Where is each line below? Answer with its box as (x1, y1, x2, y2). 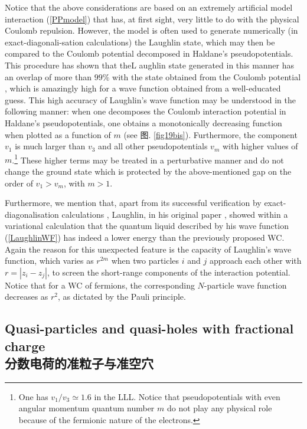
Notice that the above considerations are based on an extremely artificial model (5, 1, 293, 13)
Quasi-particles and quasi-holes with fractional (5, 319, 294, 338)
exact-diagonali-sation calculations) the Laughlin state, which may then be (5, 35, 275, 48)
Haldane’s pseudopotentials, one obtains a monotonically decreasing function (5, 116, 282, 129)
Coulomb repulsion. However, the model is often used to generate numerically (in (5, 24, 298, 37)
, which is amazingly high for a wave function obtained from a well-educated (5, 82, 281, 94)
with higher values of (222, 140, 298, 152)
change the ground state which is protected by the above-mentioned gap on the (5, 165, 292, 177)
